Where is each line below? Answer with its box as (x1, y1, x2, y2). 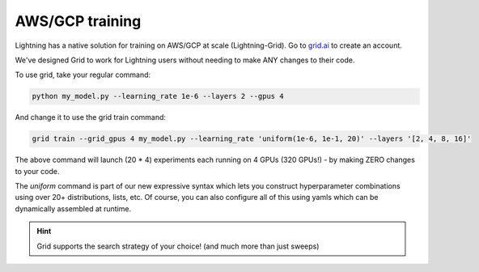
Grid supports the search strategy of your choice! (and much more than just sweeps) (36, 241, 320, 251)
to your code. (15, 166, 60, 176)
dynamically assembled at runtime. (15, 203, 132, 214)
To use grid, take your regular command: (15, 70, 151, 80)
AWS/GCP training (15, 12, 142, 30)
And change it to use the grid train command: (15, 113, 166, 122)
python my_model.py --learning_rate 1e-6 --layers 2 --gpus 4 (32, 91, 284, 101)
